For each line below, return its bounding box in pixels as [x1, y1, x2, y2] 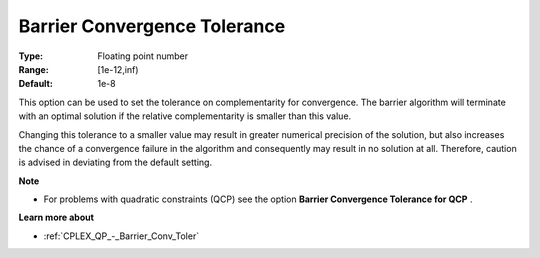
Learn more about [18, 211, 95, 224]
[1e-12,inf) [97, 63, 139, 75]
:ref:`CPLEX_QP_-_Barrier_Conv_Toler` [43, 230, 200, 242]
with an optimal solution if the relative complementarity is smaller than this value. [18, 110, 352, 122]
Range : [18, 63, 49, 75]
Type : [18, 50, 44, 62]
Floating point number [97, 50, 189, 62]
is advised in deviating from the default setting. [18, 156, 213, 169]
